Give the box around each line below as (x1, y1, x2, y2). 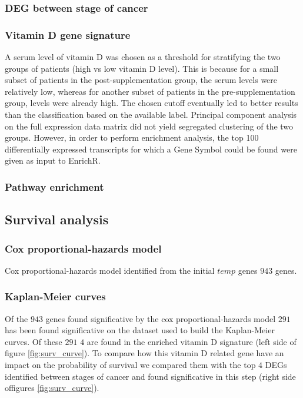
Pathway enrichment (5, 179, 104, 194)
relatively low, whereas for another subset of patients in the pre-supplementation (5, 85, 295, 97)
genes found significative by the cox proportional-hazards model (45, 312, 276, 324)
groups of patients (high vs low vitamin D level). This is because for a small (5, 62, 279, 74)
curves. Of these (5, 335, 62, 347)
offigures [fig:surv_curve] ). (5, 382, 99, 394)
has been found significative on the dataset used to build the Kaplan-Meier (5, 324, 275, 336)
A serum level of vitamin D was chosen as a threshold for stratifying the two (5, 51, 281, 63)
